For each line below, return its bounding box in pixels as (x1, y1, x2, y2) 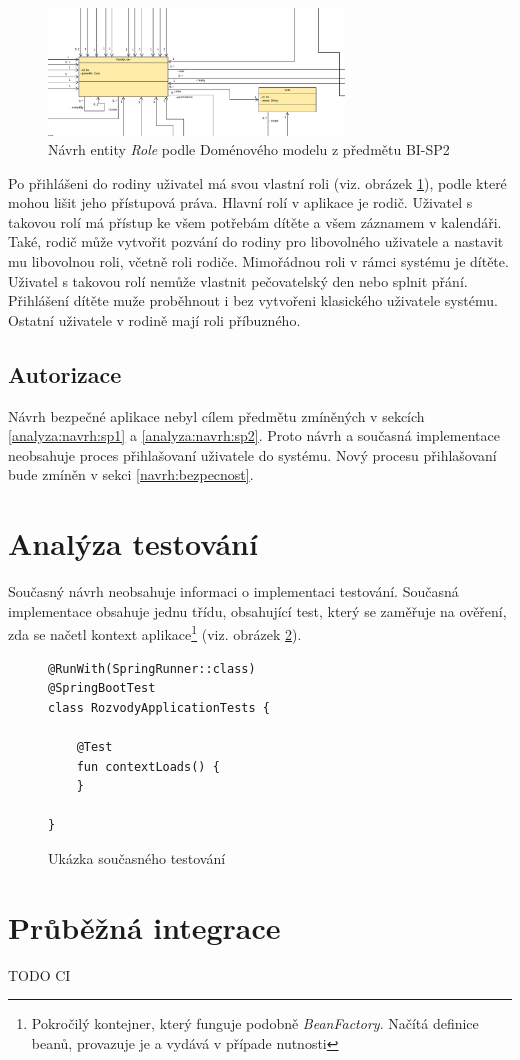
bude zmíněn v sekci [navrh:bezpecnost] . (8, 464, 254, 485)
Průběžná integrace (8, 906, 281, 947)
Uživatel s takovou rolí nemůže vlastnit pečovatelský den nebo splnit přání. (8, 270, 468, 291)
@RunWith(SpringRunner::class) (48, 661, 256, 676)
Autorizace (8, 358, 122, 389)
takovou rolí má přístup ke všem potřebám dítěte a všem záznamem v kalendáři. (8, 211, 502, 232)
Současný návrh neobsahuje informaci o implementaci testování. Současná (8, 581, 459, 602)
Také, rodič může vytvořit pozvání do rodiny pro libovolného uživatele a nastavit (8, 231, 504, 252)
